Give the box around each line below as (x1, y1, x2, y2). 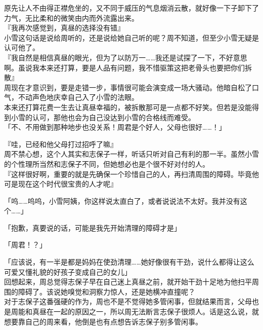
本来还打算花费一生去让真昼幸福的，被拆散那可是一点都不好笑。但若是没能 (4, 101, 252, 112)
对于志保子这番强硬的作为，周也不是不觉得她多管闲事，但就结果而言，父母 (4, 296, 252, 307)
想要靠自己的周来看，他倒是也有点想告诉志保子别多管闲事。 (4, 316, 202, 326)
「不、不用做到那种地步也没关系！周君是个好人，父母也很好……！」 (4, 122, 226, 132)
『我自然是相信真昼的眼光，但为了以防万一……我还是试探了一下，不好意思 (4, 52, 247, 62)
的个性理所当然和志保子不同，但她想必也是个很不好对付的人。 (4, 158, 209, 169)
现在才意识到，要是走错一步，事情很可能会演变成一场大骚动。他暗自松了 (11, 82, 252, 92)
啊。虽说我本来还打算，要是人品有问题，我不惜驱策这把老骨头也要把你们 (4, 62, 245, 72)
